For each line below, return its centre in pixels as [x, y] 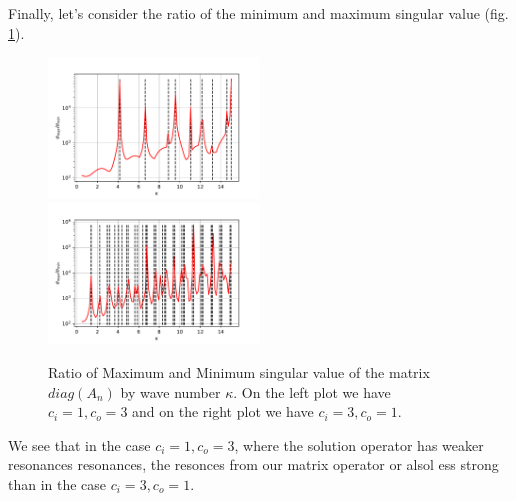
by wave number [170, 391]
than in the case [57, 484]
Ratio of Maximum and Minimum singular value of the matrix [239, 372]
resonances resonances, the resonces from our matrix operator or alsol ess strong [253, 464]
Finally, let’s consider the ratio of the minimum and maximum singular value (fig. [258, 13]
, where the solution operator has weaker [359, 444]
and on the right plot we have [223, 411]
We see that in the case [79, 444]
